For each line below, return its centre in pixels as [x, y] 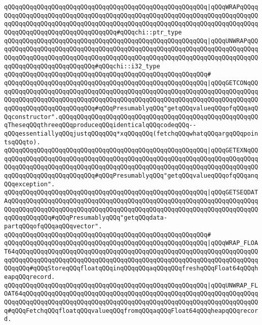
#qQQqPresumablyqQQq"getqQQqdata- [109, 218]
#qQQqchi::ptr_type [149, 32]
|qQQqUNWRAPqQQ [233, 41]
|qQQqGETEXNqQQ [233, 151]
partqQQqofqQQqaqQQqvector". [53, 227]
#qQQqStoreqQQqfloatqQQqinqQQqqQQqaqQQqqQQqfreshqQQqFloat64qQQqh [144, 269]
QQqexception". [30, 184]
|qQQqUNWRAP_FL [233, 285]
